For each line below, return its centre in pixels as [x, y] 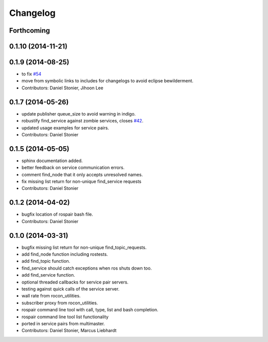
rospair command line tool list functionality [65, 317]
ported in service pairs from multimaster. [63, 323]
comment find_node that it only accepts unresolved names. [82, 174]
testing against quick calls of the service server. [70, 289]
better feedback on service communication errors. [73, 168]
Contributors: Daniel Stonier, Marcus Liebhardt [69, 331]
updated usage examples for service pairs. [65, 128]
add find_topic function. [46, 261]
